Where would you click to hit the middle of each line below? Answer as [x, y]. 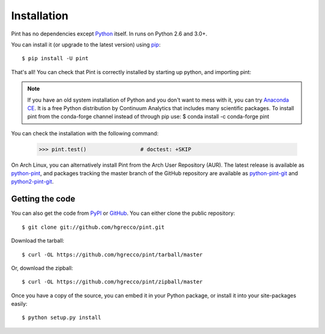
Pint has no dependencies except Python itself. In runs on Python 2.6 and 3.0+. [109, 34]
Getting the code [43, 199]
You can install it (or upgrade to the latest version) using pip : [86, 45]
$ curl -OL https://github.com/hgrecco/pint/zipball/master [112, 282]
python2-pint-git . [32, 182]
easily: [19, 304]
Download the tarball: [38, 241]
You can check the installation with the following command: [85, 133]
